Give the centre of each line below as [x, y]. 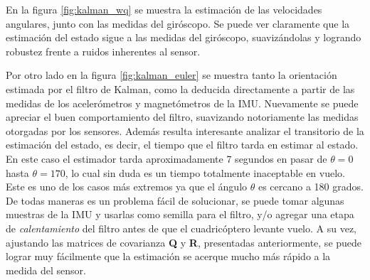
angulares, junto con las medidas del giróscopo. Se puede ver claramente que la [178, 23]
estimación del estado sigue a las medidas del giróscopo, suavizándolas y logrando [184, 37]
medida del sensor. [46, 270]
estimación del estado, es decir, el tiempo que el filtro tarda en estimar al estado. [182, 145]
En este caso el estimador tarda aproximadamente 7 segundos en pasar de [166, 158]
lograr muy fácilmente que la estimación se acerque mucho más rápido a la [168, 256]
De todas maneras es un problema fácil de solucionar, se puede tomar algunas [175, 200]
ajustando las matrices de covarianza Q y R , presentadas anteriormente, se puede [184, 242]
